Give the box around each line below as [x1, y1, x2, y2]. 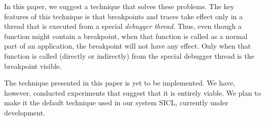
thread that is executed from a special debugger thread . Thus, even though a [4, 21, 242, 31]
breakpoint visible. [4, 60, 62, 71]
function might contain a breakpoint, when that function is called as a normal [4, 30, 248, 41]
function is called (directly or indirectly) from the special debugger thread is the [4, 50, 254, 61]
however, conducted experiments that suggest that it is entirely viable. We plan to [4, 87, 261, 98]
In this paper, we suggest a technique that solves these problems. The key [4, 1, 234, 11]
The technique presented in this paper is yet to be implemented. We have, [4, 77, 235, 88]
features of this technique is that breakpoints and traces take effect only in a [4, 11, 243, 21]
